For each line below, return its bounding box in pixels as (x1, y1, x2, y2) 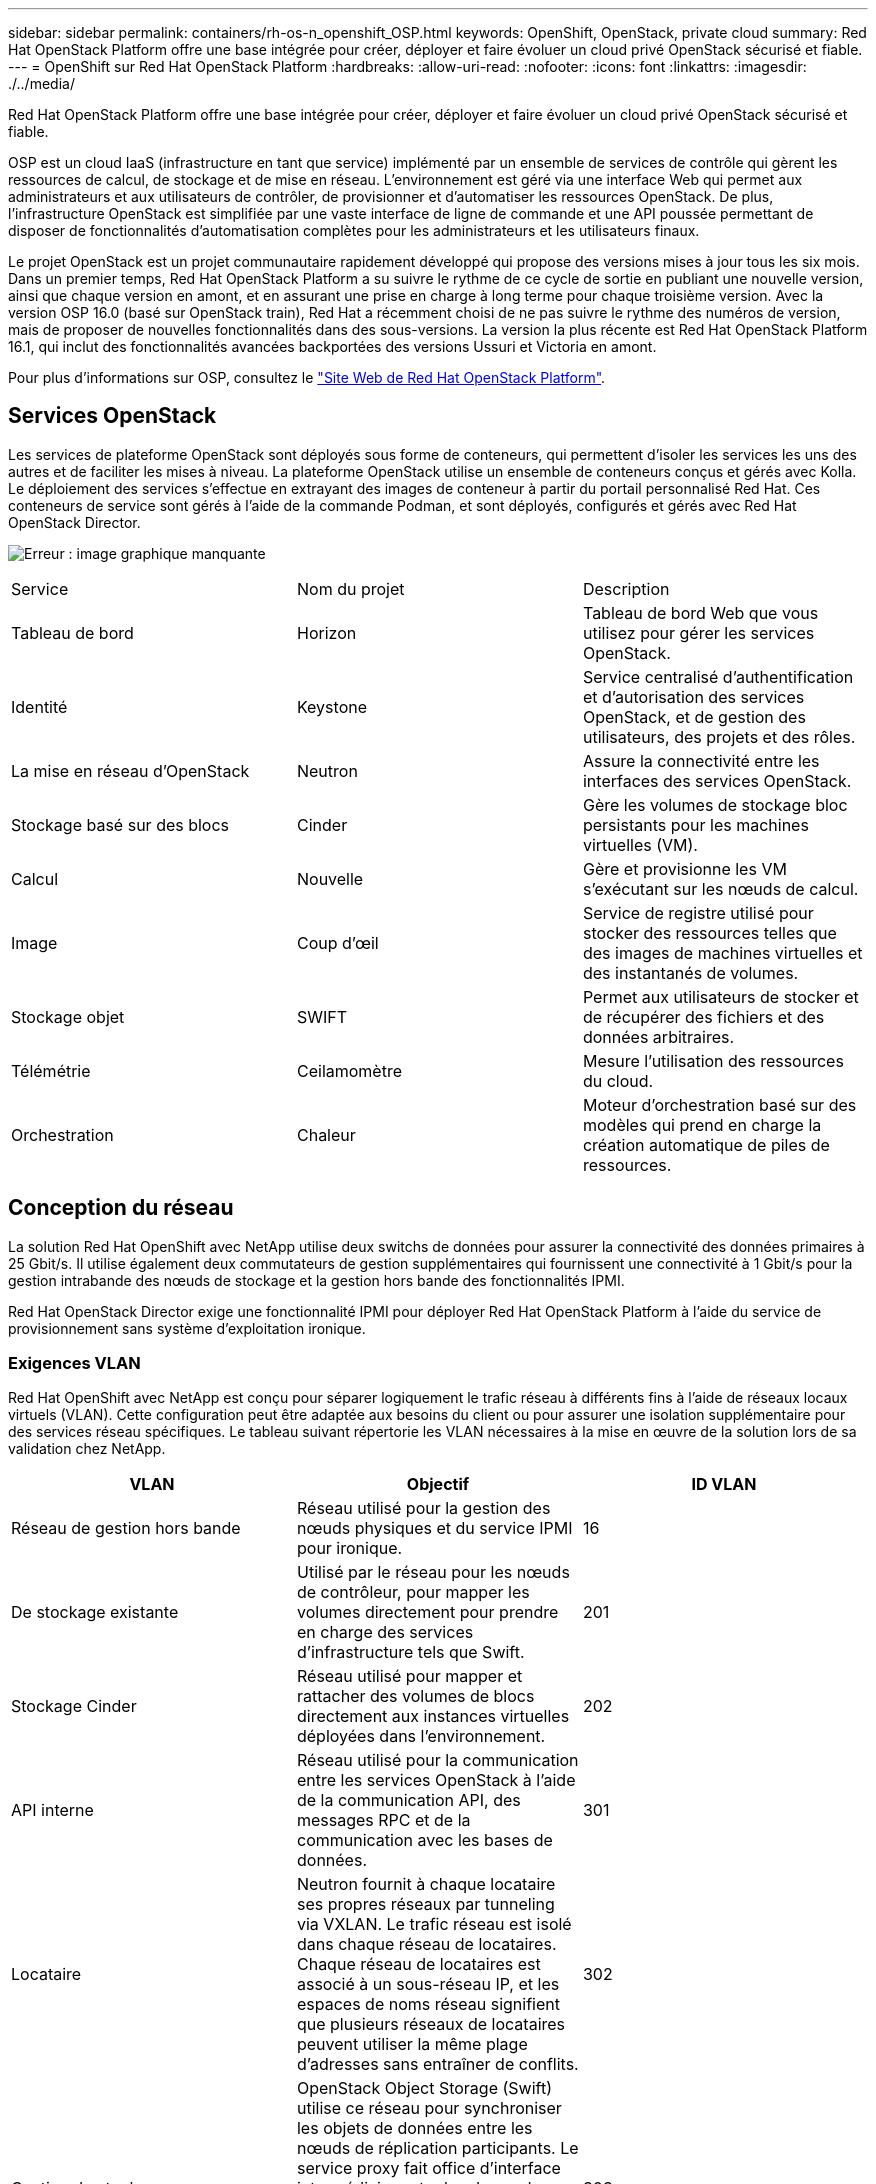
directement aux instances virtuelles (296, 1706, 570, 1727)
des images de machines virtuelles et (582, 942, 863, 963)
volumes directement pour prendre (296, 1602, 559, 1623)
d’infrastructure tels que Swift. (296, 1642, 525, 1663)
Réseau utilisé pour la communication (296, 1750, 579, 1771)
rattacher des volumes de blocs (296, 1686, 535, 1707)
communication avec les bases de (296, 1830, 553, 1851)
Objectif (406, 1474, 470, 1495)
